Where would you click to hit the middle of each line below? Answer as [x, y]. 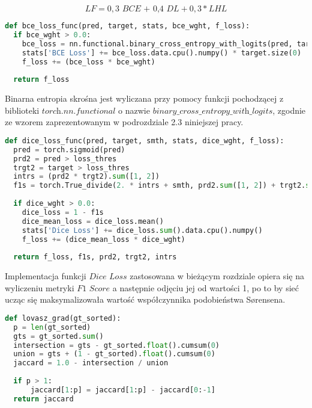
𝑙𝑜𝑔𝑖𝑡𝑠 [262, 111]
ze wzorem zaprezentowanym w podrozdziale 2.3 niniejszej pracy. [124, 122]
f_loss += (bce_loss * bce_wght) [88, 62]
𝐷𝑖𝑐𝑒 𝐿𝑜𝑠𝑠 [108, 277]
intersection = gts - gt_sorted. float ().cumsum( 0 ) [117, 345]
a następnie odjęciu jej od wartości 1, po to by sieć [205, 287]
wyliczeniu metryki [40, 287]
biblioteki [22, 110]
